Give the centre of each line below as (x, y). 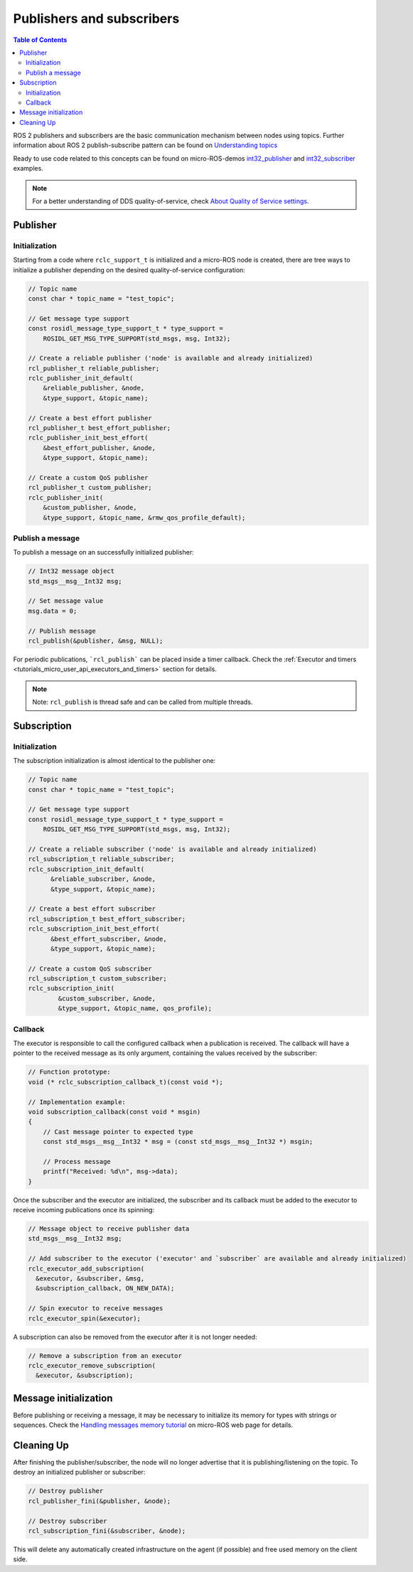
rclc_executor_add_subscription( (86, 1268)
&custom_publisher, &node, (90, 508)
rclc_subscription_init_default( (86, 869)
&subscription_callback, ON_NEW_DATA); (105, 1288)
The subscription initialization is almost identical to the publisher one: (114, 761)
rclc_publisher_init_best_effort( (88, 438)
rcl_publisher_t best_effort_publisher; (99, 428)
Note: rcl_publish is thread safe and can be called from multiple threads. (143, 702)
